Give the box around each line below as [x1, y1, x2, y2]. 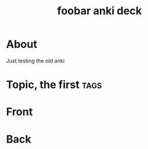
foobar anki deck [57, 4, 142, 18]
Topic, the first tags [6, 78, 102, 91]
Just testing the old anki [6, 57, 65, 64]
